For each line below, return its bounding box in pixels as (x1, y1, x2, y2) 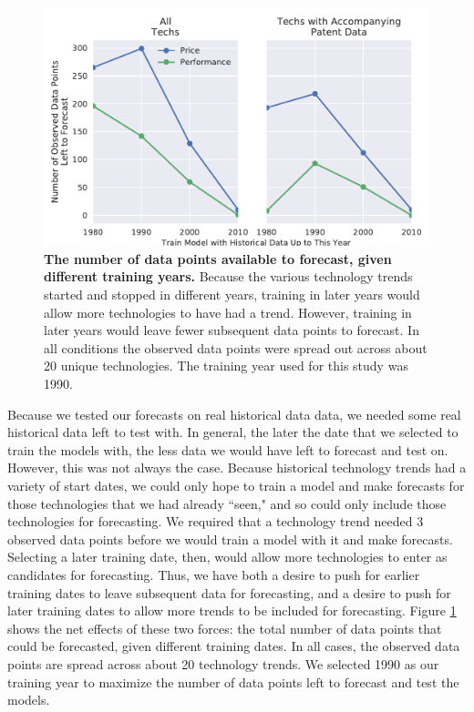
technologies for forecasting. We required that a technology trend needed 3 (7, 512, 424, 531)
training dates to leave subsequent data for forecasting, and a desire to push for (7, 583, 451, 602)
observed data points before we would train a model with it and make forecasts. (7, 529, 453, 548)
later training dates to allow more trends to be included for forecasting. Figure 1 (7, 601, 457, 620)
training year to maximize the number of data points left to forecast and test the (7, 672, 459, 691)
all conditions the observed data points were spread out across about (44, 338, 428, 357)
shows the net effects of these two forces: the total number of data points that (7, 618, 442, 637)
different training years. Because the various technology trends (44, 267, 413, 286)
